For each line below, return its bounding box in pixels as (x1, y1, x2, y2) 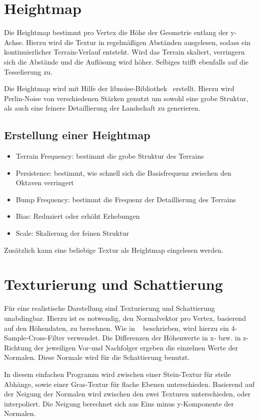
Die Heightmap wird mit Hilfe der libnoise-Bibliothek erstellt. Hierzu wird (4, 83, 234, 94)
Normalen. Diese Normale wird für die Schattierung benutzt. (4, 352, 190, 362)
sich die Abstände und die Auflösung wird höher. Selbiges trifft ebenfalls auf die (4, 56, 248, 67)
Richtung (4, 342, 32, 352)
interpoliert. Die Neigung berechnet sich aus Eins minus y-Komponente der (4, 398, 234, 408)
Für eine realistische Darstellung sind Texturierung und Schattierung (4, 303, 215, 313)
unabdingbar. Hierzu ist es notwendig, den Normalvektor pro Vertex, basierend (4, 312, 246, 323)
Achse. (4, 37, 24, 47)
